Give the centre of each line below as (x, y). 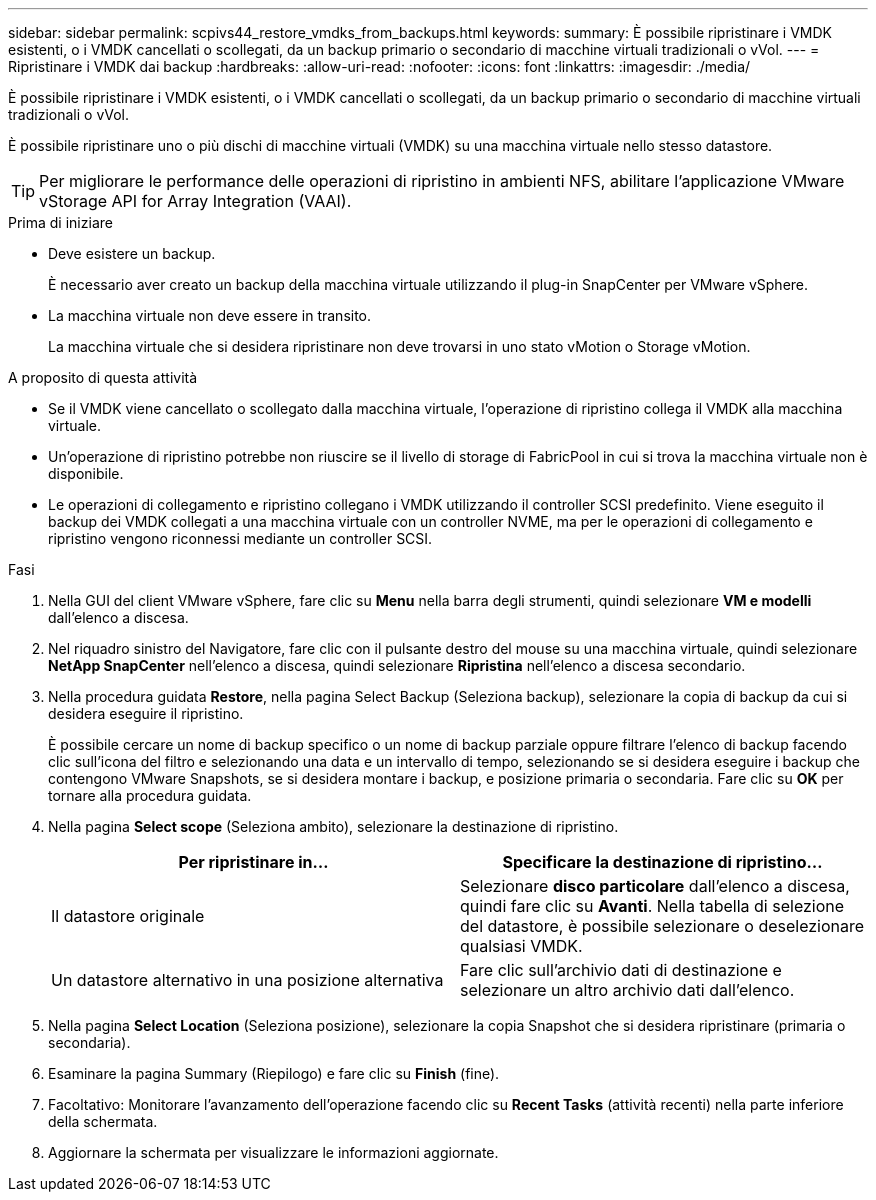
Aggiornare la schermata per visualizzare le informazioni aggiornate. (273, 1152)
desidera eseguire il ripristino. (146, 713)
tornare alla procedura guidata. (150, 795)
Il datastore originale (128, 916)
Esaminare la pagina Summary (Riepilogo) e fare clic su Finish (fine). (274, 1073)
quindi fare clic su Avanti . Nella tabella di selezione (652, 906)
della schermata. (103, 1121)
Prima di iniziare (60, 222)
